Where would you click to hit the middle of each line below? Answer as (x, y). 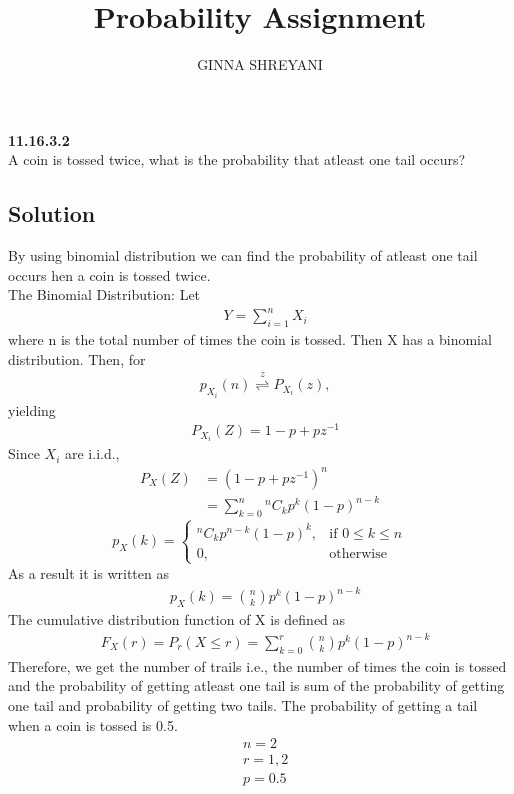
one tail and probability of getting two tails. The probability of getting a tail (243, 705)
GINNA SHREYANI (260, 64)
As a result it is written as (88, 572)
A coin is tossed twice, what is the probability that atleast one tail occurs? (237, 159)
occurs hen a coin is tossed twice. (109, 274)
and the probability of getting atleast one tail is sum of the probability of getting (256, 685)
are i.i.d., (92, 453)
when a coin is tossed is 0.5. (93, 724)
